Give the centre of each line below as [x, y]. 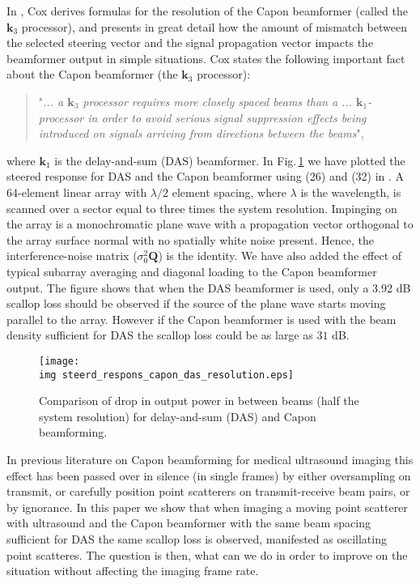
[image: [59, 361]
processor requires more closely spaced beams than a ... [217, 101]
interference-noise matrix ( [72, 256]
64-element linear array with [77, 192]
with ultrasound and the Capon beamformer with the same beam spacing [189, 523]
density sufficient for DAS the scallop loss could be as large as [160, 335]
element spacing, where [229, 192]
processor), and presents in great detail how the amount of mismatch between [214, 26]
